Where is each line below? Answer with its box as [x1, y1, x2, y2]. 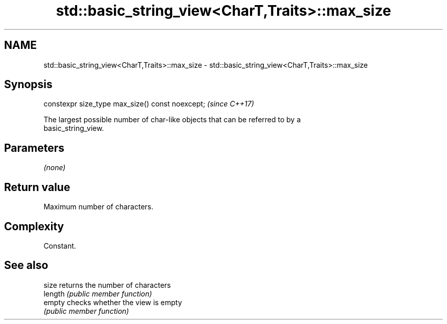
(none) [43, 163, 66, 172]
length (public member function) [43, 289, 152, 298]
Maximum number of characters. [43, 202, 154, 211]
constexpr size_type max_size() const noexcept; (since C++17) [43, 99, 254, 109]
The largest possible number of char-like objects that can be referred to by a [43, 115, 301, 124]
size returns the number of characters [43, 280, 171, 289]
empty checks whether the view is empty [43, 298, 182, 307]
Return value [4, 180, 70, 194]
